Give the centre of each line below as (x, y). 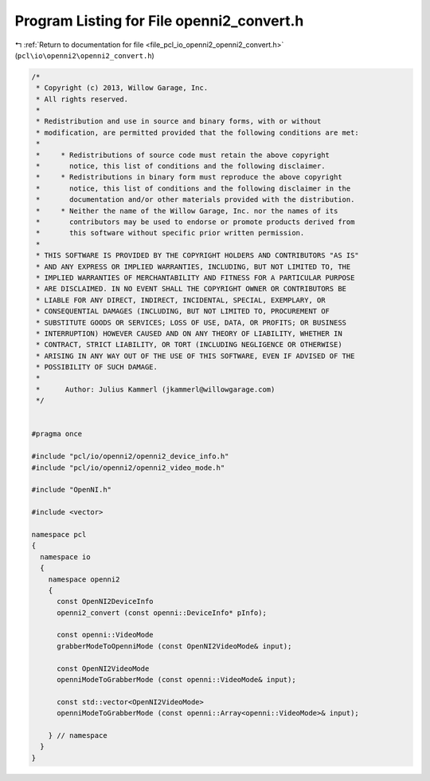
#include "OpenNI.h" (71, 490)
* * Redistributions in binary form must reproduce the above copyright (189, 177)
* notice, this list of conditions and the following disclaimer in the (193, 188)
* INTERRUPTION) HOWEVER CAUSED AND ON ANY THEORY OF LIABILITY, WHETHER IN (189, 333)
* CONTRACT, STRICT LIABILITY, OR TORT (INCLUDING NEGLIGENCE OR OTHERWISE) (189, 345)
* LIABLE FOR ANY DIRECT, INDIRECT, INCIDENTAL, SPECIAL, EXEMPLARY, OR (181, 300)
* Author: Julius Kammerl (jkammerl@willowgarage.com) (156, 389)
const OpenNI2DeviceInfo (106, 602)
